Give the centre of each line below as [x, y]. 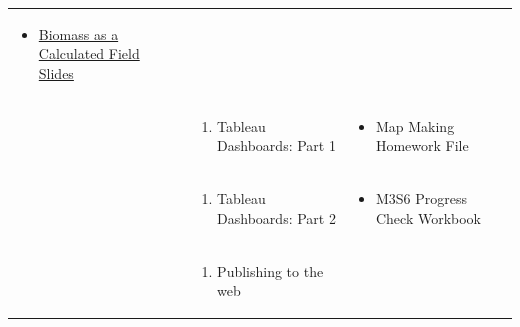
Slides [56, 72]
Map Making [415, 125]
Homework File [422, 145]
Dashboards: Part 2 [276, 217]
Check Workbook [428, 217]
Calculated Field [89, 53]
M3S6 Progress [421, 198]
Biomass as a [78, 33]
